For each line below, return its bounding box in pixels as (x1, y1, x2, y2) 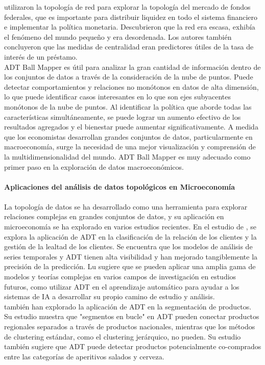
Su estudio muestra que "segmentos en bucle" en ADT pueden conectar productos (4, 311, 259, 322)
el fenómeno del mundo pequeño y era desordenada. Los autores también (4, 31, 232, 42)
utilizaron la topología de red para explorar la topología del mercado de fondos (4, 2, 251, 12)
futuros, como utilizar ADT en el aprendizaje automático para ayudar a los (4, 281, 239, 292)
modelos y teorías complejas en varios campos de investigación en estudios (4, 271, 236, 282)
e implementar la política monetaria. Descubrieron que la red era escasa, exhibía (4, 21, 255, 32)
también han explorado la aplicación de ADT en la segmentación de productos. (4, 301, 252, 311)
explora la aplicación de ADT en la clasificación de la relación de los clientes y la (4, 231, 257, 242)
